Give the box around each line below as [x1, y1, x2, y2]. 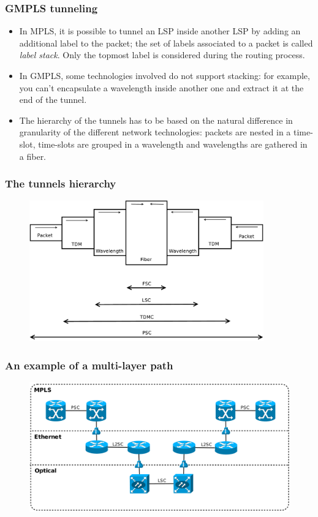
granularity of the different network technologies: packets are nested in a [19, 126, 291, 138]
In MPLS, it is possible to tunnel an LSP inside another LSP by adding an [19, 25, 301, 37]
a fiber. [19, 149, 47, 162]
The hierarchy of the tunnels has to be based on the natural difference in [19, 113, 293, 126]
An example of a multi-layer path [5, 357, 173, 372]
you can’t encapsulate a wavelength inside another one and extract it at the [19, 81, 304, 94]
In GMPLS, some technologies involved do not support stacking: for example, [19, 69, 310, 81]
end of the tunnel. [19, 93, 87, 106]
